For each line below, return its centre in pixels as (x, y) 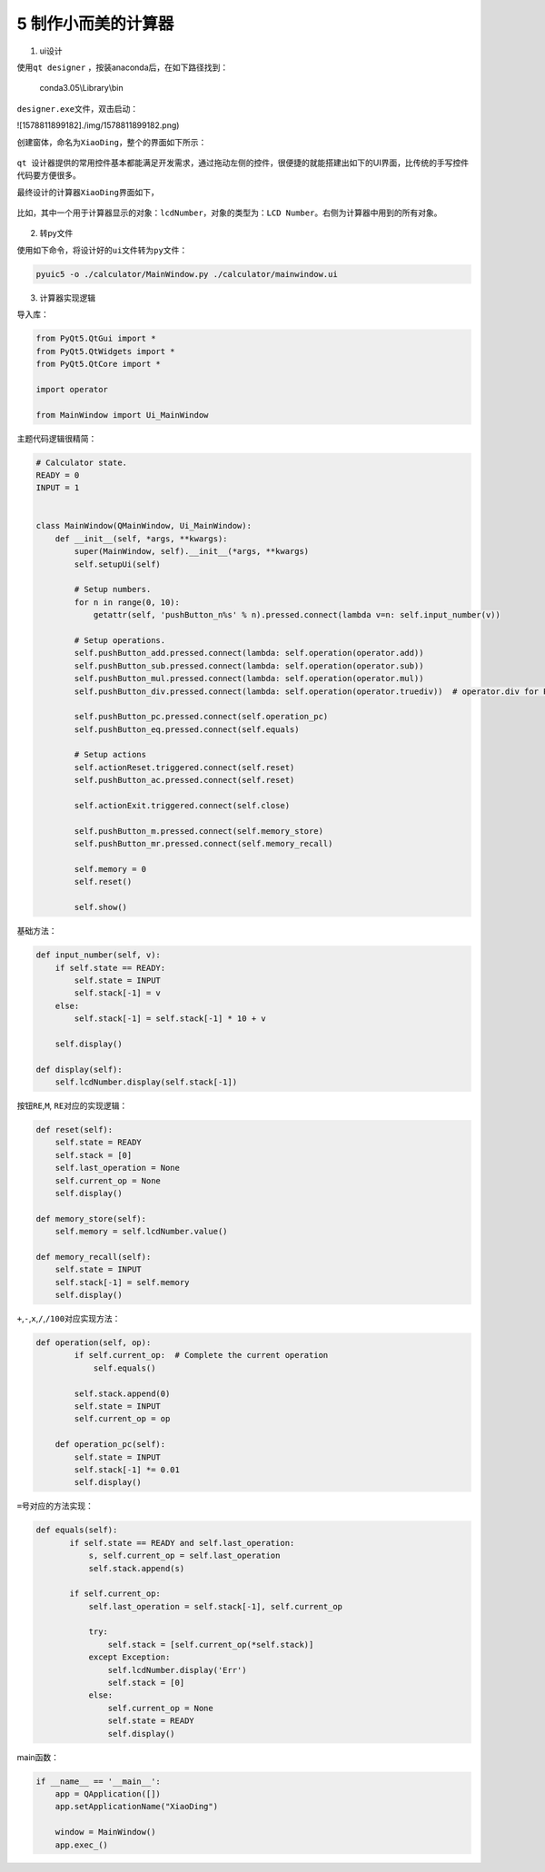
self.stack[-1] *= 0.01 (127, 1470)
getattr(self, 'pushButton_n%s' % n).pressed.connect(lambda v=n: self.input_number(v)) (297, 615)
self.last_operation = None (118, 1168)
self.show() (100, 907)
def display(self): (79, 1069)
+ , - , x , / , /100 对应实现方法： (69, 1319)
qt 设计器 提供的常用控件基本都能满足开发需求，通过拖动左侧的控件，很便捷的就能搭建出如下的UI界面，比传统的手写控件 (243, 163)
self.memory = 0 (110, 869)
